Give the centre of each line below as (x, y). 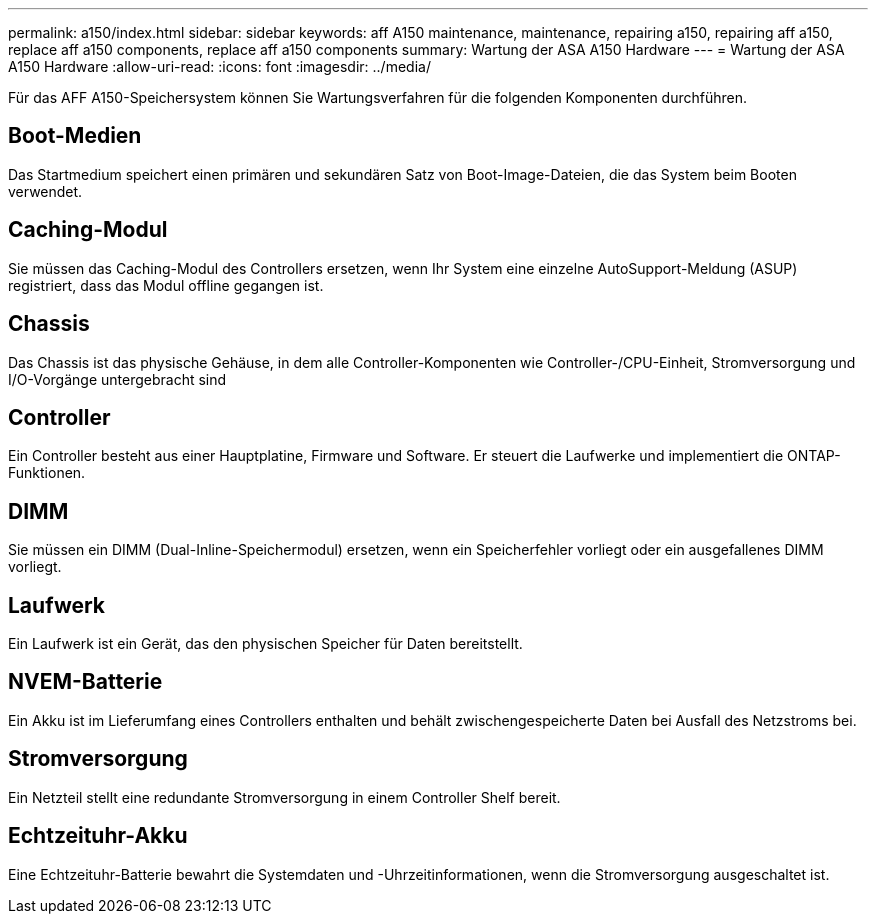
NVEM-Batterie (85, 682)
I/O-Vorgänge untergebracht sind (117, 379)
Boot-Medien (75, 136)
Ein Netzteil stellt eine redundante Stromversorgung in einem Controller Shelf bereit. (284, 797)
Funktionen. (47, 473)
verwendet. (45, 191)
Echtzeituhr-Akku (98, 836)
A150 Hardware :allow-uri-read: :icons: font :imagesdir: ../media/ (219, 66)
